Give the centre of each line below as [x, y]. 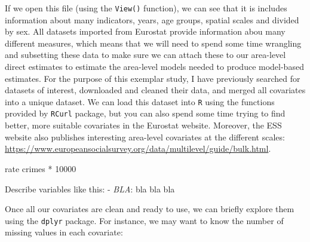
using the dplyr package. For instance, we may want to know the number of [144, 220]
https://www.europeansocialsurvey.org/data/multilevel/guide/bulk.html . [138, 148]
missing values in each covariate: [64, 232]
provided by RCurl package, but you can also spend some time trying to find [145, 113]
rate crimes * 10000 [41, 168]
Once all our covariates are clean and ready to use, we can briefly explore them [150, 209]
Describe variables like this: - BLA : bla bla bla [90, 189]
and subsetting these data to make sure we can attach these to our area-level [145, 55]
